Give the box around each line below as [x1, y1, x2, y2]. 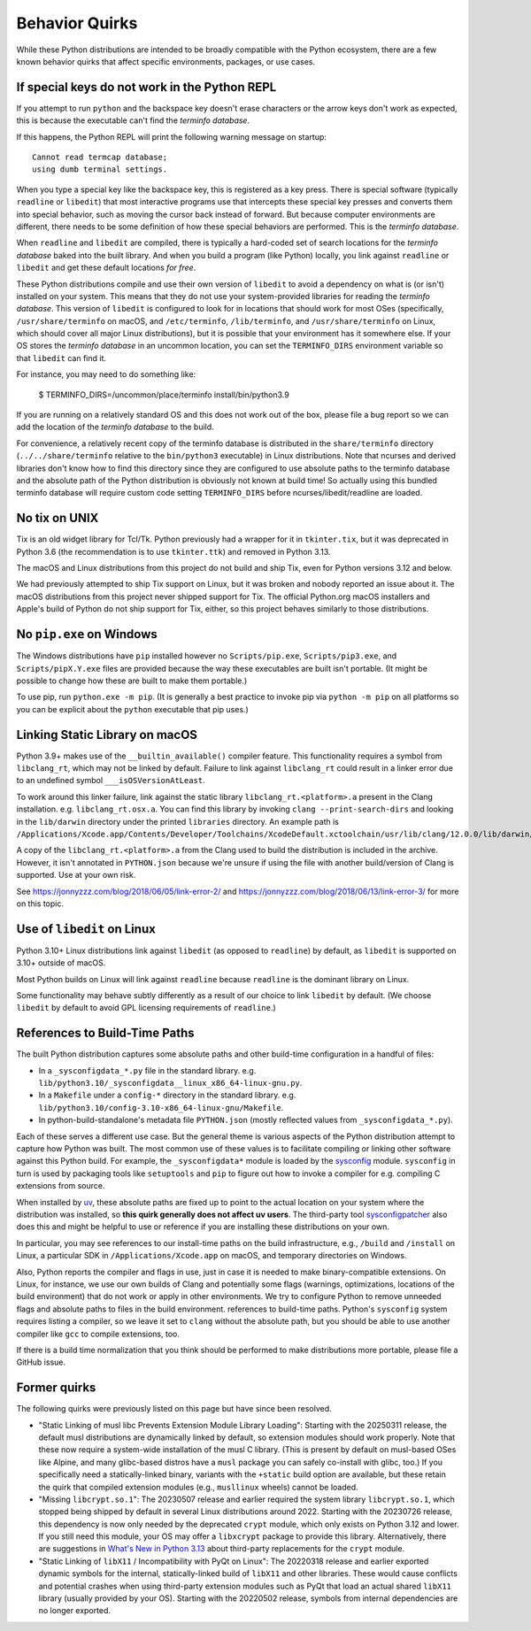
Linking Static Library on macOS [16, 727, 198, 742]
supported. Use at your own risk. [16, 870, 136, 881]
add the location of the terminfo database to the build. [16, 421, 214, 433]
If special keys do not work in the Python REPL [16, 80, 277, 95]
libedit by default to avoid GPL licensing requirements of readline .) [16, 1003, 276, 1013]
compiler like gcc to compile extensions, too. [16, 1328, 181, 1339]
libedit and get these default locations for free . [16, 262, 196, 273]
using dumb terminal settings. [32, 165, 168, 174]
